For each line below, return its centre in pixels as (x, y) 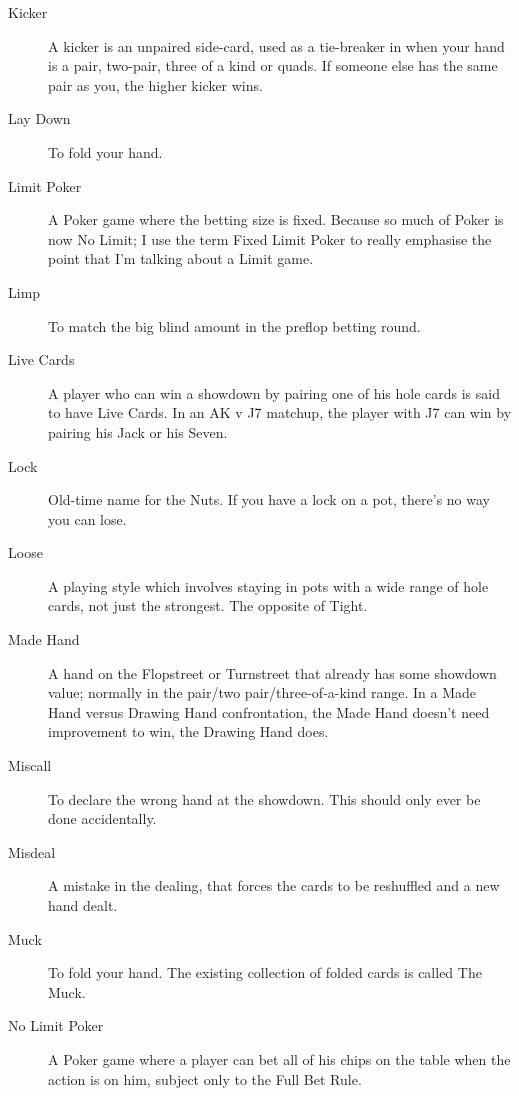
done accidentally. (102, 818)
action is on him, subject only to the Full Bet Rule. (205, 1078)
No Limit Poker (56, 1025)
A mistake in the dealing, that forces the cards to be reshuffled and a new (274, 885)
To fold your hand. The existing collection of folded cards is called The (265, 972)
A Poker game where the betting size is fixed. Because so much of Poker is (276, 219)
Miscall (30, 765)
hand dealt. (83, 905)
